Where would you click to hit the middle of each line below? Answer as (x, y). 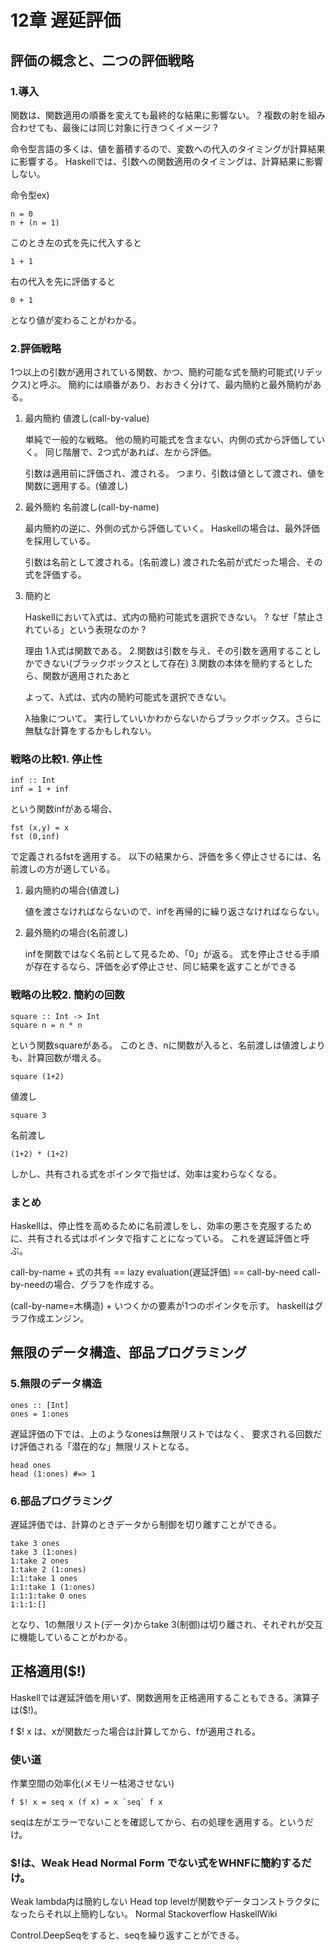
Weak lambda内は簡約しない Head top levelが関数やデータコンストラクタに (165, 1902)
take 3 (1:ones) (44, 1552)
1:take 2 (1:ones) (48, 1570)
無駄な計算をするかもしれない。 (90, 731)
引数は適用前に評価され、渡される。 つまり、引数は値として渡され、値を (175, 473)
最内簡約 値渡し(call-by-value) (87, 418)
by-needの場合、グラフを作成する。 (85, 1285)
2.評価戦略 (36, 348)
